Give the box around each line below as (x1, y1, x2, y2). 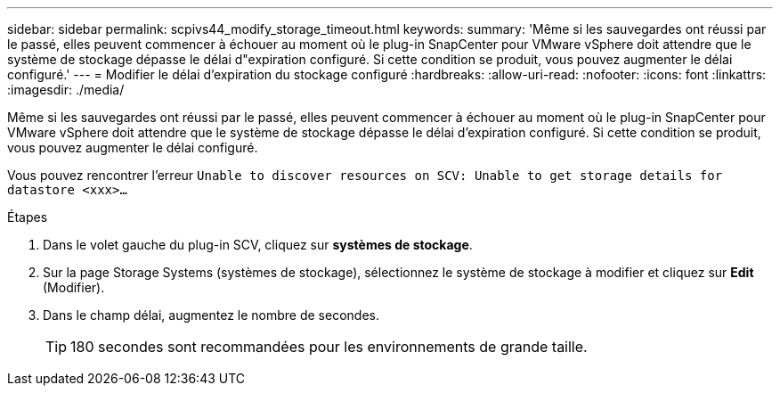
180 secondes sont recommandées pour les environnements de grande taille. (70, 338, 588, 356)
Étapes (7, 209, 48, 225)
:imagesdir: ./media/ (7, 82, 125, 97)
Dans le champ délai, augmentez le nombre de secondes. (43, 307, 379, 323)
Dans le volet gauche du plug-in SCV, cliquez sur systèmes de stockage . (43, 237, 473, 252)
